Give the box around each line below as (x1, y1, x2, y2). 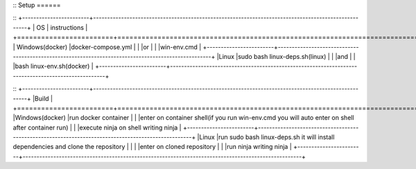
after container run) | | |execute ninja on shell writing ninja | (12, 123, 182, 132)
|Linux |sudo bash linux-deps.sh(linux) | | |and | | (216, 52, 356, 60)
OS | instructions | (35, 23, 88, 31)
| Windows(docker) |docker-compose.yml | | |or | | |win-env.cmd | (12, 42, 202, 51)
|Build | (32, 94, 53, 103)
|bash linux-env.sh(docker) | (12, 62, 94, 71)
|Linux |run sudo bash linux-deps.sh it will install (197, 133, 335, 141)
